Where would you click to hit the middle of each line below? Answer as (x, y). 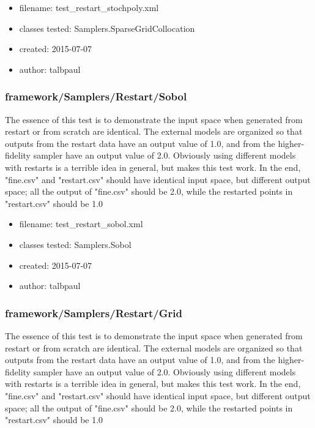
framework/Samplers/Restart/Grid (94, 313)
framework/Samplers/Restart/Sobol (96, 96)
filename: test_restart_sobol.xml (81, 224)
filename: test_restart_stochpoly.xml (89, 7)
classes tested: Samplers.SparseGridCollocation (107, 28)
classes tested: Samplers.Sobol (75, 244)
